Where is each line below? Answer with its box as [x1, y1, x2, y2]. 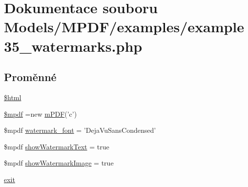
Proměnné [4, 69, 57, 84]
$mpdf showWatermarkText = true [4, 141, 109, 151]
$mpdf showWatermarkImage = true [4, 158, 114, 168]
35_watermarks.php [4, 36, 143, 56]
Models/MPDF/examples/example [4, 17, 245, 37]
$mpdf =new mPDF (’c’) [4, 108, 77, 119]
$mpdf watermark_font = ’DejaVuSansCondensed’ [4, 125, 156, 135]
